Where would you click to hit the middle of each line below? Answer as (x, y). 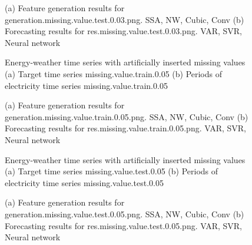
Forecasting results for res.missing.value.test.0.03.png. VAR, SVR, (124, 31)
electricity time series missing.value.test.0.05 (84, 182)
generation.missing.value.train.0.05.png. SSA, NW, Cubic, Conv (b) (127, 116)
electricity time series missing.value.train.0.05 (86, 85)
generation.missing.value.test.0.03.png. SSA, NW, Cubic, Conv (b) (125, 19)
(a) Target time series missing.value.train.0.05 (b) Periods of (114, 73)
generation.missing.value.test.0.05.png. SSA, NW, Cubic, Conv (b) (125, 213)
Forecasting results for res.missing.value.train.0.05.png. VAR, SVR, (126, 128)
